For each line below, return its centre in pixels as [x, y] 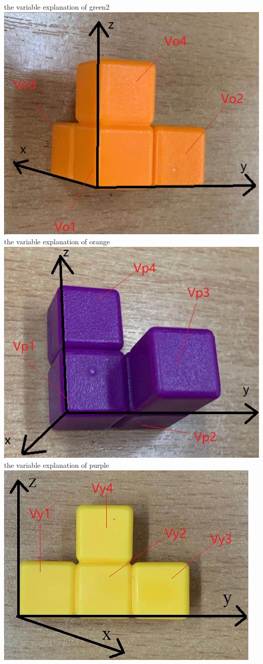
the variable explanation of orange [57, 242]
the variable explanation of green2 [57, 7]
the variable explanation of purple [57, 465]
